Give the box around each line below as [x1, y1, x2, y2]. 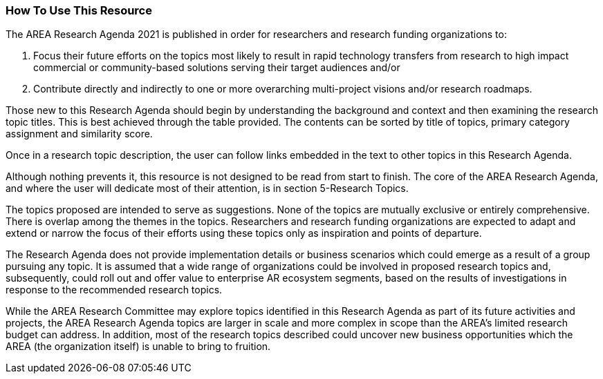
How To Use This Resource [6, 3, 152, 17]
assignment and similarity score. [6, 128, 153, 140]
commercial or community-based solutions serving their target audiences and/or [33, 61, 400, 74]
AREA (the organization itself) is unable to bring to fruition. [6, 340, 271, 353]
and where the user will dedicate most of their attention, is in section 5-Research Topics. [6, 182, 409, 195]
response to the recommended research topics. [6, 284, 223, 296]
